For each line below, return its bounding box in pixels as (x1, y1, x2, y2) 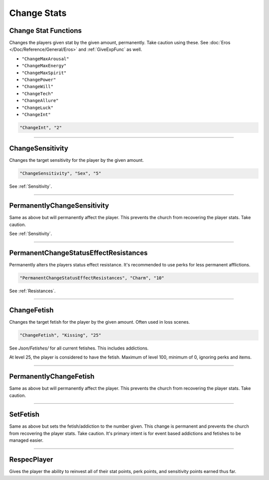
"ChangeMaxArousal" (21, 56, 69, 62)
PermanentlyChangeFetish (9, 372, 95, 381)
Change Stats (9, 7, 67, 18)
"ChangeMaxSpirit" (21, 70, 67, 76)
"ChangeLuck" (21, 105, 54, 111)
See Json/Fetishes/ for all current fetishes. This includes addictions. (9, 345, 149, 351)
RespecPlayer (9, 456, 53, 464)
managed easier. (9, 437, 44, 443)
